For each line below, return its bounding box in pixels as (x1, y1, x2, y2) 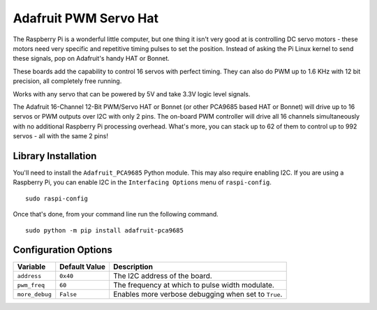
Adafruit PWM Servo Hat (13, 10, 158, 26)
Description (112, 262, 154, 272)
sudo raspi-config (25, 194, 89, 202)
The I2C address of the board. (112, 271, 212, 281)
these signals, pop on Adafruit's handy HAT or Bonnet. (13, 54, 170, 63)
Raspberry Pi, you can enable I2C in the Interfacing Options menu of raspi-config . (13, 178, 272, 186)
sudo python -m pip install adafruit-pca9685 (25, 226, 184, 234)
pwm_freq (17, 281, 45, 289)
